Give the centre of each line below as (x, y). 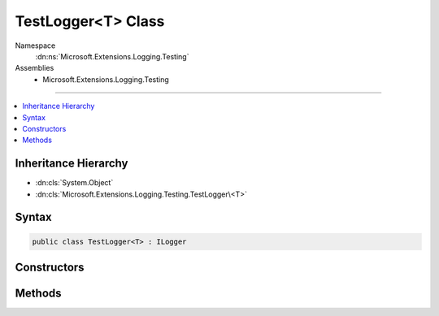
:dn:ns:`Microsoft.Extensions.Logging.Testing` (112, 56)
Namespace (35, 45)
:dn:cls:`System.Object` (74, 183)
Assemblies (35, 68)
